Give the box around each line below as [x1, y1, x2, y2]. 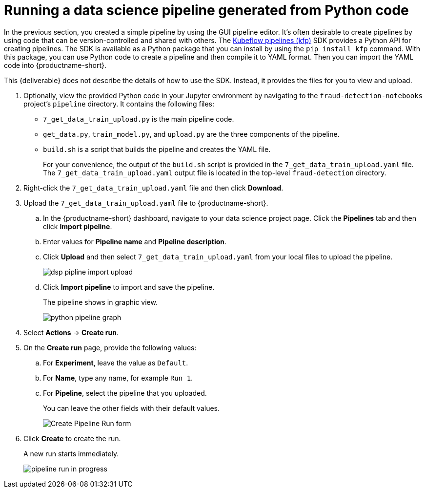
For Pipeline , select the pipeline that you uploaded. [43, 388, 207, 397]
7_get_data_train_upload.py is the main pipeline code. [43, 114, 234, 123]
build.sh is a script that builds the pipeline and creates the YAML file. [43, 145, 271, 153]
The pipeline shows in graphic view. [43, 298, 158, 306]
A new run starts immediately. [23, 449, 119, 458]
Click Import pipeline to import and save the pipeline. [43, 282, 215, 291]
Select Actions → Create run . [23, 328, 119, 337]
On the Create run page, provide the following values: [23, 343, 197, 352]
